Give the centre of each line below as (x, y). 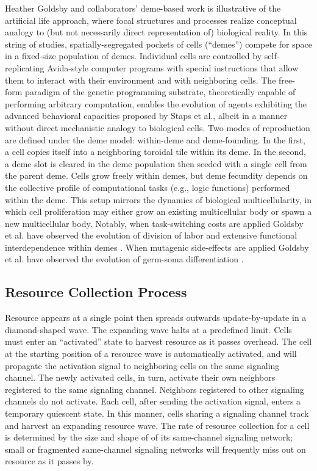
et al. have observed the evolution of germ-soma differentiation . (124, 259)
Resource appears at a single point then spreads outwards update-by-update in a (156, 318)
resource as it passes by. (49, 461)
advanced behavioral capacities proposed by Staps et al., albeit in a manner (146, 116)
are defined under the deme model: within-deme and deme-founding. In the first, (155, 139)
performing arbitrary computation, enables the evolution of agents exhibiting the (156, 103)
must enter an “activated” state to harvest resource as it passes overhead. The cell (158, 341)
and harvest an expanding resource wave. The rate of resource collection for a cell (157, 425)
